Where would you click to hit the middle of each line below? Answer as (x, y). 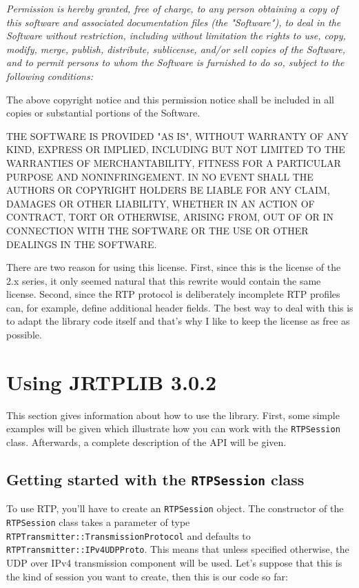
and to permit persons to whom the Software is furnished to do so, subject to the (175, 62)
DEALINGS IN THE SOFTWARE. (82, 244)
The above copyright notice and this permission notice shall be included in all (171, 99)
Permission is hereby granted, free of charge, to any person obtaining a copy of (172, 8)
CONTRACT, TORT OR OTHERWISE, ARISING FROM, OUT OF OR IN (170, 217)
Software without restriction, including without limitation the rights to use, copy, (176, 36)
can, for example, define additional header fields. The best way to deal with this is (180, 307)
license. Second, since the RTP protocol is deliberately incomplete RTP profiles (173, 294)
